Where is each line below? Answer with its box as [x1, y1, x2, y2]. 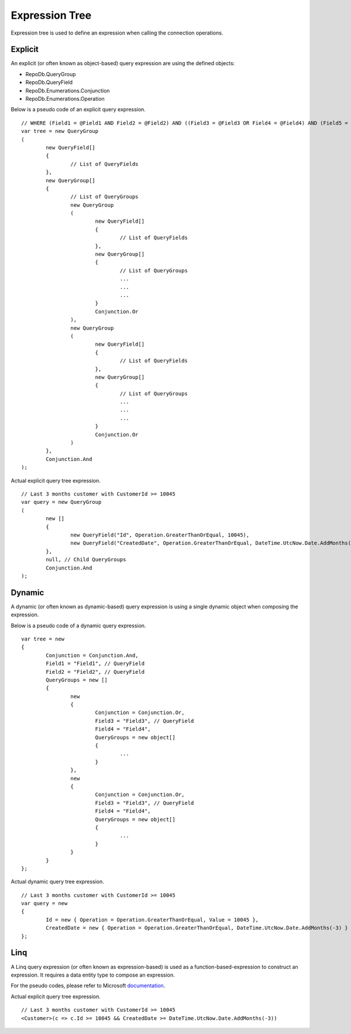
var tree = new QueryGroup [21, 128, 99, 135]
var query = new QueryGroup [21, 499, 102, 506]
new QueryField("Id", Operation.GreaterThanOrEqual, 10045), [70, 531, 250, 538]
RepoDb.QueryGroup [25, 70, 76, 77]
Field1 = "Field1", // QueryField [46, 660, 145, 667]
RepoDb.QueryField [25, 79, 73, 86]
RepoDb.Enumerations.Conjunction [25, 87, 111, 94]
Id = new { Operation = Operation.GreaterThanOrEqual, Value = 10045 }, [46, 916, 259, 923]
